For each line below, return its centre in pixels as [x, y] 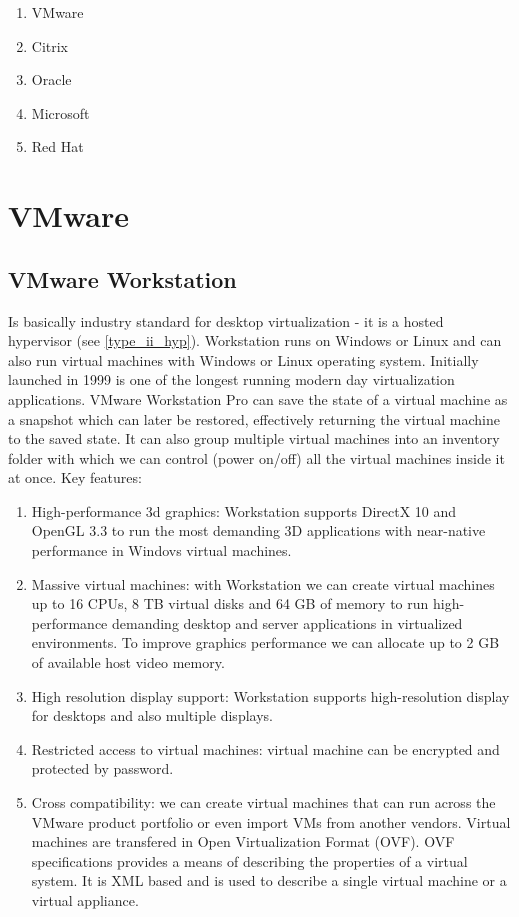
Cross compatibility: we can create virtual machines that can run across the [263, 802]
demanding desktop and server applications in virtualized [287, 622]
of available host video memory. [128, 662]
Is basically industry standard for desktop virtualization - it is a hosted [226, 320]
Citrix [50, 45]
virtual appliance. [85, 899]
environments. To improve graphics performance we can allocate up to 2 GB [265, 642]
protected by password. [102, 768]
